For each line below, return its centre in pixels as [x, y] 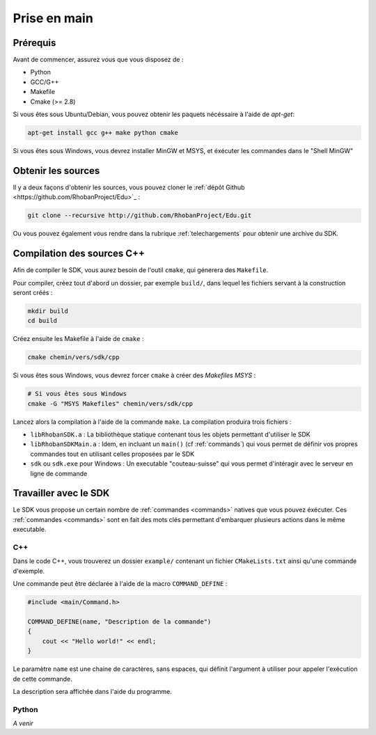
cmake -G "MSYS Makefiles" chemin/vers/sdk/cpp [110, 403]
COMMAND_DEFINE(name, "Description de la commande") [119, 622]
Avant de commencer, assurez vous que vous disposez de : [98, 60]
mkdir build [48, 311]
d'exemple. [29, 571]
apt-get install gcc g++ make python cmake [103, 133]
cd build [42, 321]
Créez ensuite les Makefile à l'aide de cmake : [78, 339]
